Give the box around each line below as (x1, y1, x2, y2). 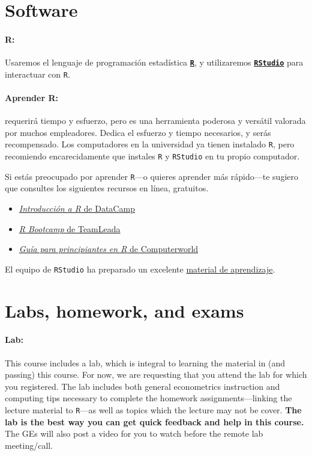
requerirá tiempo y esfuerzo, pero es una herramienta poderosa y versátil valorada (5, 114, 306, 127)
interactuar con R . (5, 67, 70, 80)
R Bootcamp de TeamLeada (19, 222, 121, 235)
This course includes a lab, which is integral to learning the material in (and (5, 356, 286, 369)
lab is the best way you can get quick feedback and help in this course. (5, 415, 304, 428)
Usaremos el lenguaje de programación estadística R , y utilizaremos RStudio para (5, 56, 304, 69)
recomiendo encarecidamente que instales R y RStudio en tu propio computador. (5, 150, 300, 162)
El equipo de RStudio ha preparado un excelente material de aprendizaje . (5, 262, 275, 275)
